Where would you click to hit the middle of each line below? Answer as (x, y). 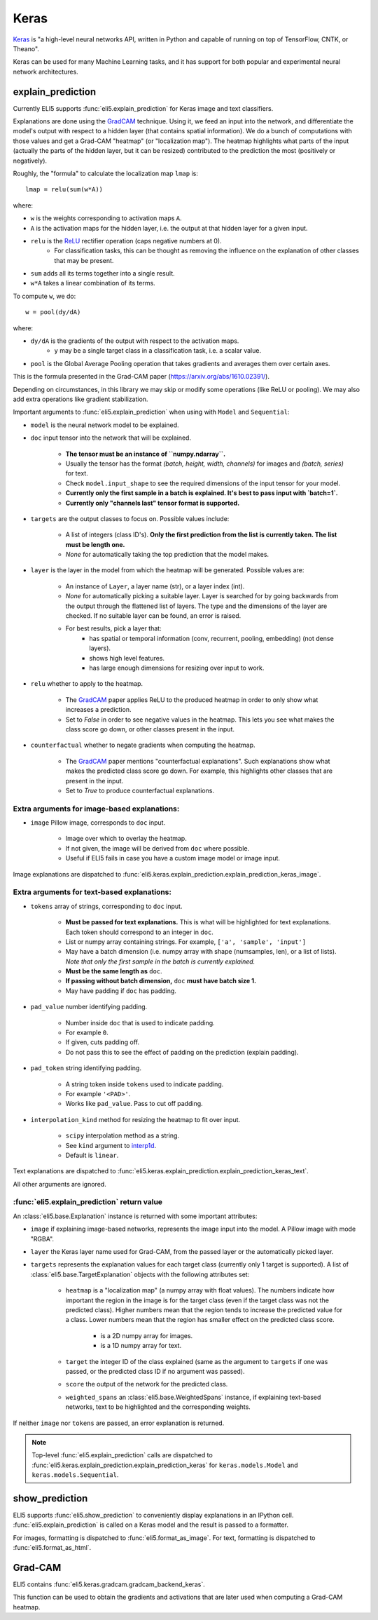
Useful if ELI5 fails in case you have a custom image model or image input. (173, 858)
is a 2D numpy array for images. (147, 1335)
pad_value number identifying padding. (89, 1007)
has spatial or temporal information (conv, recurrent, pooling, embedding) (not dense (211, 638)
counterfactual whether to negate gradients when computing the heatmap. (143, 745)
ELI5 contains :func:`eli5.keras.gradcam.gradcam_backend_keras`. (109, 1584)
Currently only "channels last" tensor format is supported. (153, 503)
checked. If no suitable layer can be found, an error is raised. (153, 616)
